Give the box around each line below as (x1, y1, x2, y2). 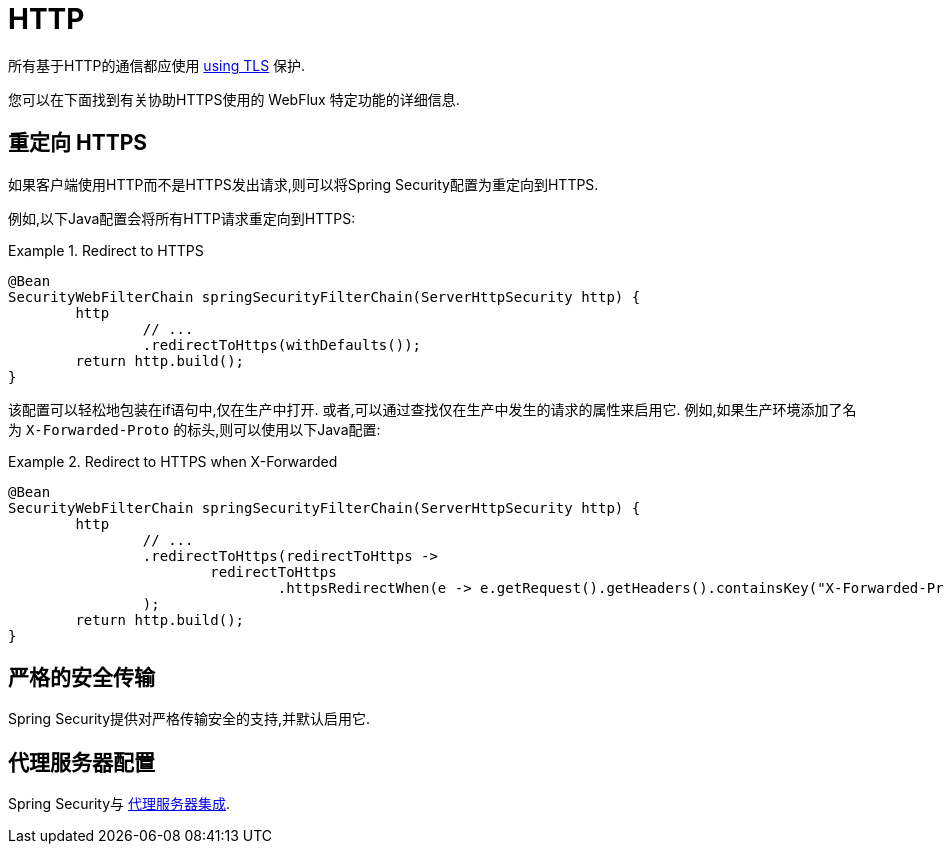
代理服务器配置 (8, 749, 155, 775)
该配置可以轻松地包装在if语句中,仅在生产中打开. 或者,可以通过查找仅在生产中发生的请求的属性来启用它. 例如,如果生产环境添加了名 (8, 400, 857, 418)
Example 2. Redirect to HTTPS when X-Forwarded (8, 452, 338, 470)
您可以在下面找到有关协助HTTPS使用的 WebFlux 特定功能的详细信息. (8, 90, 460, 108)
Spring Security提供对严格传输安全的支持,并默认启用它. (8, 710, 371, 728)
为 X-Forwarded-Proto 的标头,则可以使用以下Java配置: (8, 420, 381, 438)
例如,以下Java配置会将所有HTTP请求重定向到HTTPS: (8, 209, 356, 227)
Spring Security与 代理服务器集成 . (8, 795, 231, 813)
